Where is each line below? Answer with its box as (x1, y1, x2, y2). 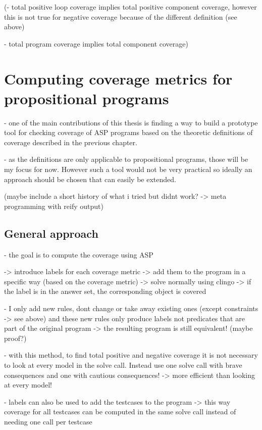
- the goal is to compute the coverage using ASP (4, 249, 153, 260)
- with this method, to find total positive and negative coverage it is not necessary (4, 350, 258, 360)
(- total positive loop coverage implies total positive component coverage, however (4, 2, 257, 12)
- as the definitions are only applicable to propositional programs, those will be (4, 154, 248, 164)
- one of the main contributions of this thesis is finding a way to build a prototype (4, 117, 258, 127)
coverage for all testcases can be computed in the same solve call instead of (4, 406, 236, 417)
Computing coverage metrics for (4, 68, 233, 89)
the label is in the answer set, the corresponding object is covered (4, 286, 206, 296)
